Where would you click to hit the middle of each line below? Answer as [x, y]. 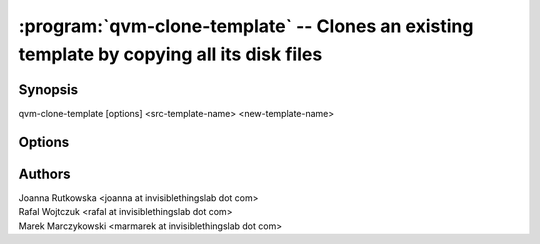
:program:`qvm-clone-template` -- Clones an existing [246, 26]
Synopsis [48, 89]
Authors [44, 173]
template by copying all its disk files [170, 54]
